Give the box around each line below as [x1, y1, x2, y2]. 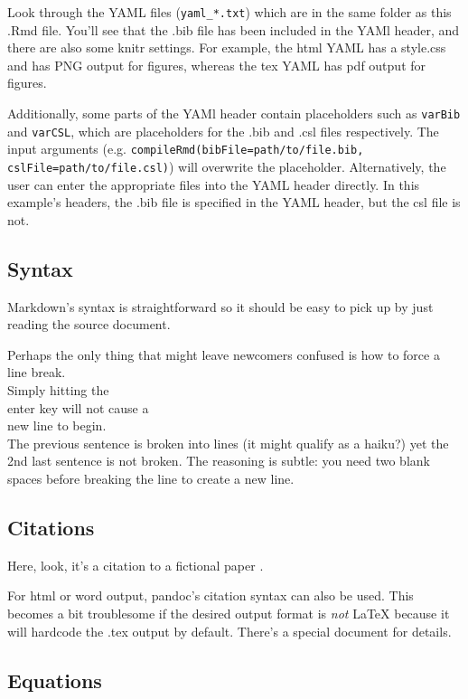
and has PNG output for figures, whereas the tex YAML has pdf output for [7, 55, 426, 74]
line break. [7, 363, 66, 382]
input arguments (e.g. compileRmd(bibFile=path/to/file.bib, [7, 139, 364, 158]
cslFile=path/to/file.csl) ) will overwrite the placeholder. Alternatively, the [7, 157, 446, 175]
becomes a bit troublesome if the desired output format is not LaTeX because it [7, 603, 450, 622]
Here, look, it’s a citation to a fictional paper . [7, 555, 264, 574]
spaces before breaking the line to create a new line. [7, 468, 295, 487]
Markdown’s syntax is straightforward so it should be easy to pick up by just [7, 297, 434, 316]
